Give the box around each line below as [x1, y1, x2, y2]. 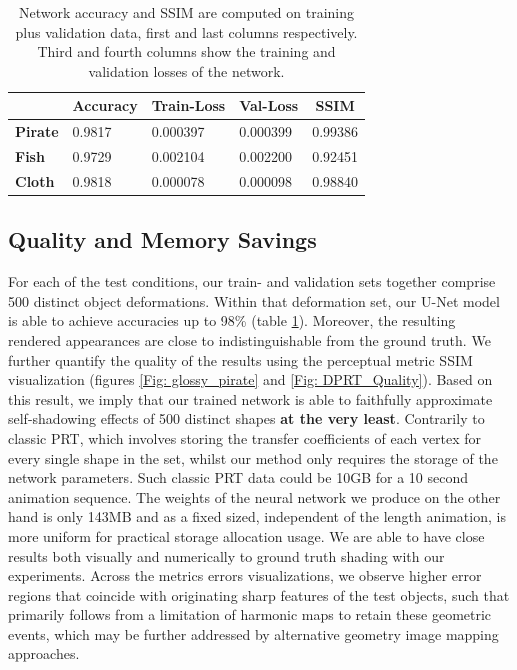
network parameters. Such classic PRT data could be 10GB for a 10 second [8, 467, 468, 488]
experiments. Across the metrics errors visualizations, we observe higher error [8, 565, 482, 586]
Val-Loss [239, 95, 299, 116]
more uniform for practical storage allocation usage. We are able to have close [8, 525, 485, 546]
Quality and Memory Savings [8, 224, 317, 255]
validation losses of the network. [88, 60, 285, 81]
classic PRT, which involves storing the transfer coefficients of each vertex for [8, 427, 482, 448]
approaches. [8, 643, 80, 664]
